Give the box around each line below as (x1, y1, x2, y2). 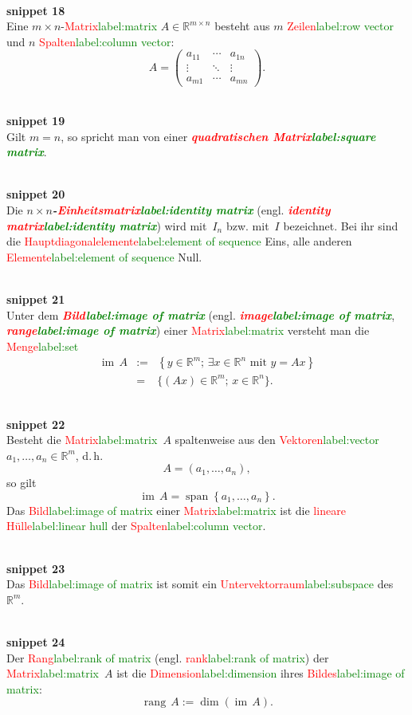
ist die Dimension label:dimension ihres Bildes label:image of (116, 665, 405, 682)
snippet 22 (6, 415, 65, 432)
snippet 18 (6, 2, 65, 18)
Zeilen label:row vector (287, 18, 394, 34)
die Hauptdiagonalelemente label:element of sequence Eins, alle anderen (6, 233, 352, 249)
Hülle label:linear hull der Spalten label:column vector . (6, 517, 266, 534)
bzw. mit (226, 217, 269, 234)
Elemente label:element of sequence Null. (6, 248, 202, 265)
